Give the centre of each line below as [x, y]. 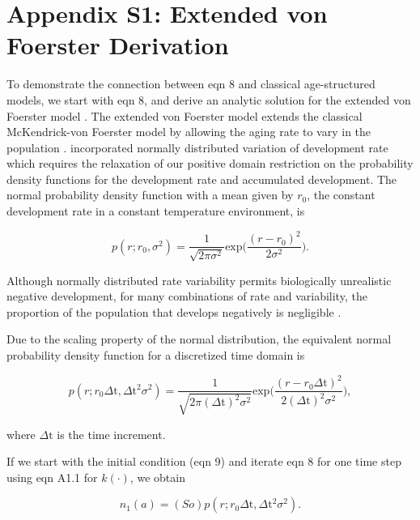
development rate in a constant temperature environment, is [156, 211]
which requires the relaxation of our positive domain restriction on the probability [210, 163]
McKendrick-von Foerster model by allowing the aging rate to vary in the [189, 132]
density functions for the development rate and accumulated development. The [202, 179]
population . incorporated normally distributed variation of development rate [197, 147]
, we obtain [157, 477]
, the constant [341, 195]
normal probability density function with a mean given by [150, 195]
